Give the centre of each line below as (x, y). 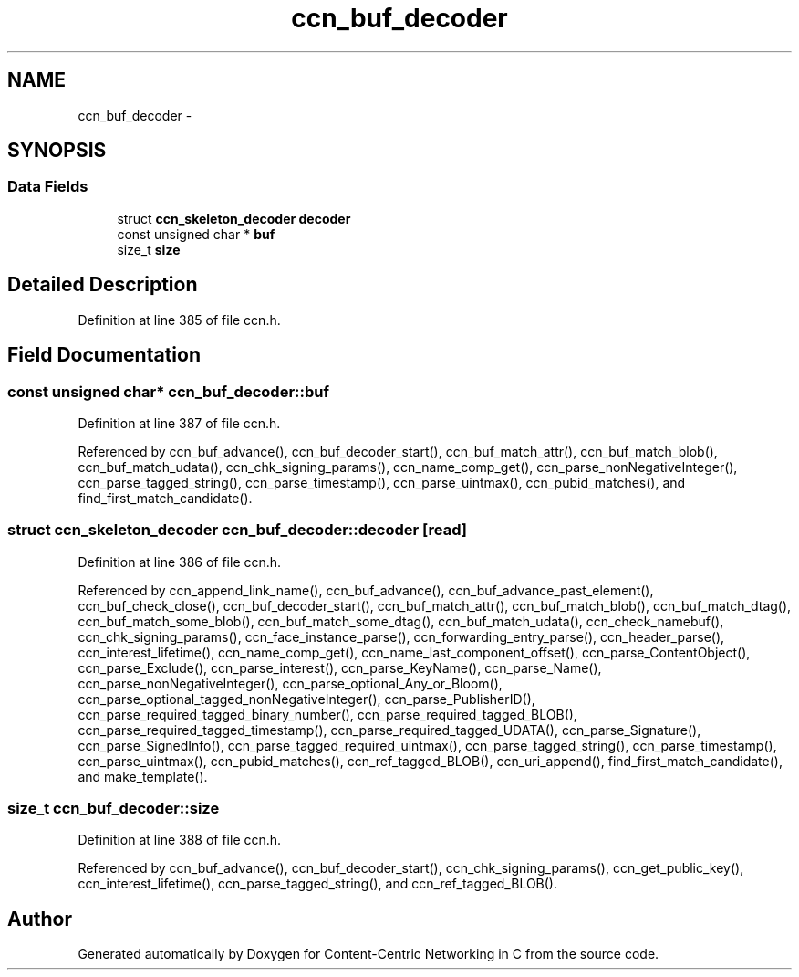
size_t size (149, 249)
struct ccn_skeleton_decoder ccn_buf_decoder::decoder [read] (237, 530)
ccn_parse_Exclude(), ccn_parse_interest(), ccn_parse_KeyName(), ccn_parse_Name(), (340, 667)
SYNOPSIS (57, 151)
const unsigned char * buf (196, 234)
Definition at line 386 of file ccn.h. (180, 562)
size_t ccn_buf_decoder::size (114, 808)
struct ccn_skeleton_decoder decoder (234, 218)
